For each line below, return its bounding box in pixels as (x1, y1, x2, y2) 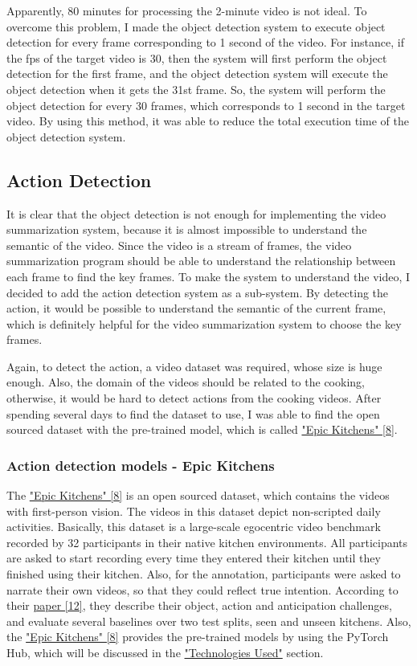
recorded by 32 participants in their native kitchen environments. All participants (6, 533, 408, 550)
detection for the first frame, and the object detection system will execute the (6, 65, 388, 82)
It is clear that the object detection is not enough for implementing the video (6, 205, 386, 222)
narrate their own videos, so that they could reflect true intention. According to (6, 581, 399, 598)
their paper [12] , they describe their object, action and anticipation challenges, (6, 597, 392, 614)
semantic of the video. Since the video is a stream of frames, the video (6, 236, 352, 253)
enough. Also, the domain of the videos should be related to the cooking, (6, 374, 365, 390)
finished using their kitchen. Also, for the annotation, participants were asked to (6, 566, 401, 582)
